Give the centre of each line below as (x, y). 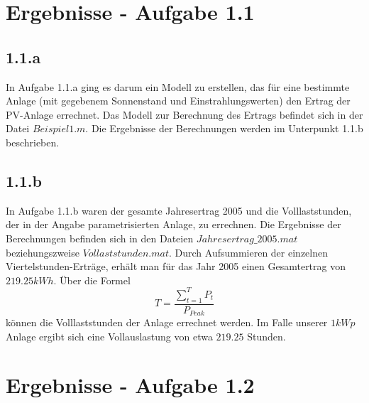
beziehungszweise (43, 252)
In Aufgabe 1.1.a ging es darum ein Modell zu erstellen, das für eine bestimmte (178, 86)
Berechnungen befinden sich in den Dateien (100, 238)
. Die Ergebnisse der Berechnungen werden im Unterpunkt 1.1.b (224, 128)
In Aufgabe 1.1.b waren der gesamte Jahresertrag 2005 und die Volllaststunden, (179, 210)
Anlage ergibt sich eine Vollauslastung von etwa (109, 336)
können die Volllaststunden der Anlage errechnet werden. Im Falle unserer (167, 322)
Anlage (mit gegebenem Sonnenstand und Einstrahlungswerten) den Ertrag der (178, 101)
